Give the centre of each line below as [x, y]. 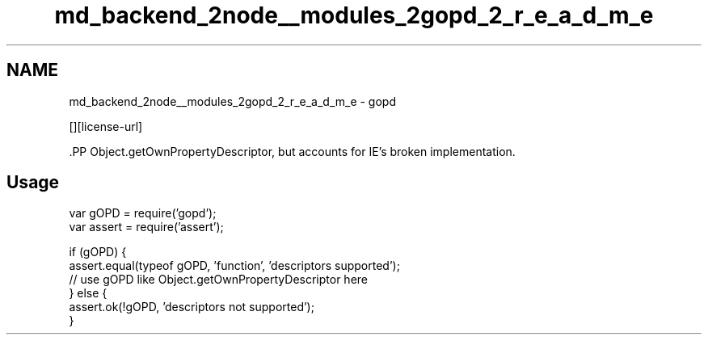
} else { [88, 293]
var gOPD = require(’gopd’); [143, 213]
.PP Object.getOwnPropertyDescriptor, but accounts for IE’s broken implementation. [292, 151]
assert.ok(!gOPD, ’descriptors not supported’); [192, 307]
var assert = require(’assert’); [146, 227]
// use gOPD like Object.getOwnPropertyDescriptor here [219, 280]
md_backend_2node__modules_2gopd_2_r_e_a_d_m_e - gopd [232, 101]
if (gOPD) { [98, 252]
